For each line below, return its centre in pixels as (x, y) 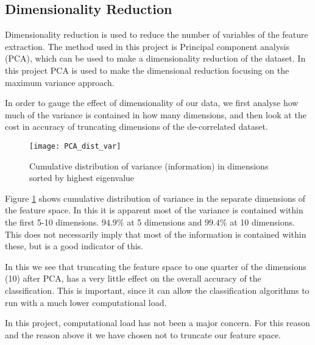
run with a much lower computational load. (86, 302)
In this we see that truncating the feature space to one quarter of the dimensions (156, 266)
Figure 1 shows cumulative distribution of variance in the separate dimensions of (155, 198)
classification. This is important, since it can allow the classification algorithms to (157, 290)
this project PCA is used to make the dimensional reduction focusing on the (147, 70)
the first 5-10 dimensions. (52, 222)
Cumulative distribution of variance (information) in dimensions (149, 165)
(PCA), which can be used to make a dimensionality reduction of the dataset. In (155, 58)
